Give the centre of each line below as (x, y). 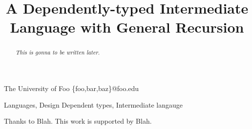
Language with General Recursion (127, 27)
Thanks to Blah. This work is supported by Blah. (78, 121)
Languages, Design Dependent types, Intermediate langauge (94, 104)
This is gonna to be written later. (58, 52)
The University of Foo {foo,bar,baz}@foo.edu (72, 88)
